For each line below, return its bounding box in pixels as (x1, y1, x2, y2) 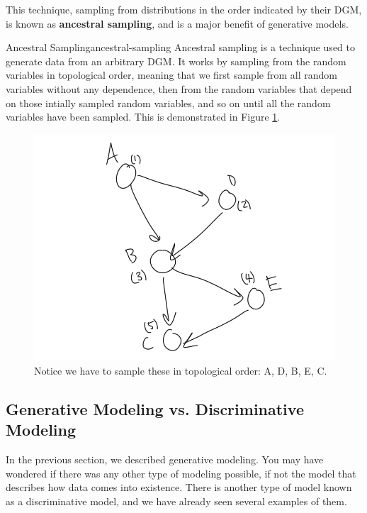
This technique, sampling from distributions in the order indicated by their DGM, (6, 2, 362, 16)
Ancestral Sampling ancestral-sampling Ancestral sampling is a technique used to (6, 40, 355, 55)
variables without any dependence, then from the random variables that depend (6, 81, 352, 96)
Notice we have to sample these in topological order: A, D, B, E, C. (34, 363, 327, 377)
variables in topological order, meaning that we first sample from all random (6, 67, 337, 82)
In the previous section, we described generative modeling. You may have (6, 452, 324, 467)
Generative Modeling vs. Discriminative (6, 397, 304, 419)
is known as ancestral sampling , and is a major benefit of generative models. (6, 16, 349, 31)
